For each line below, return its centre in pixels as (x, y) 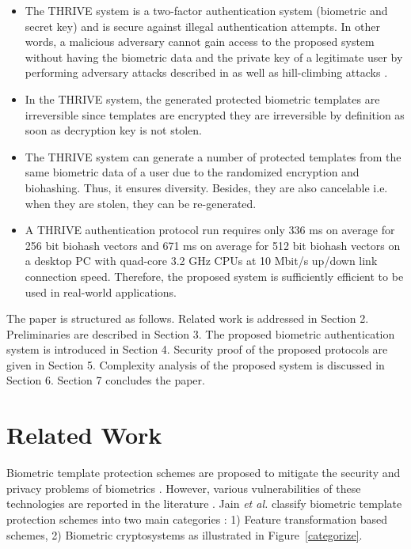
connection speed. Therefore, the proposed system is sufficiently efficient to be (214, 276)
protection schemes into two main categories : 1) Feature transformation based (197, 519)
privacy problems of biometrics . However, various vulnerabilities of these (184, 488)
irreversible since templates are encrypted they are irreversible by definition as (215, 114)
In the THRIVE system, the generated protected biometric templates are (202, 98)
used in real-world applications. (101, 292)
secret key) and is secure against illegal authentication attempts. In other (202, 26)
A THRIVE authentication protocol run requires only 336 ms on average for (210, 230)
